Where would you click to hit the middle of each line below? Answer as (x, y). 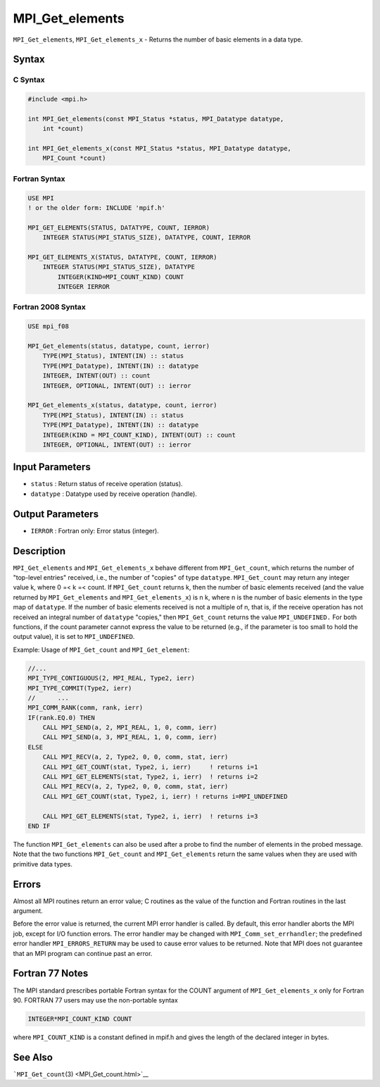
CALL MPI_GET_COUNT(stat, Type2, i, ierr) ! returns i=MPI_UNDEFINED (165, 796)
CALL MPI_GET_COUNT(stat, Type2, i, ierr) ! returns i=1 (150, 767)
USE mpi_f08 (49, 327)
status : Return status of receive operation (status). (107, 484)
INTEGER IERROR (84, 287)
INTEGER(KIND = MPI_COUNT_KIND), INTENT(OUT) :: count (139, 435)
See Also (33, 1057)
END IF (39, 826)
